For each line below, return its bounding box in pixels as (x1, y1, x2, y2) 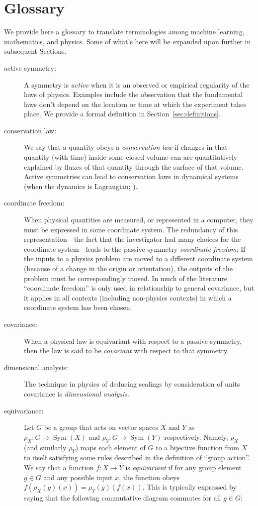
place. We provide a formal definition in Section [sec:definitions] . (24, 108, 221, 119)
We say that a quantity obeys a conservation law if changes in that (24, 142, 228, 152)
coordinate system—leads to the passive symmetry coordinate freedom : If (24, 243, 246, 254)
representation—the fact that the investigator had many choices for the (24, 234, 241, 244)
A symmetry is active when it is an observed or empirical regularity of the (24, 79, 250, 90)
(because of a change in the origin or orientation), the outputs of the (24, 263, 233, 273)
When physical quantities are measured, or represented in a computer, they (24, 214, 254, 225)
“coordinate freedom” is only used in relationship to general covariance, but (24, 283, 254, 293)
